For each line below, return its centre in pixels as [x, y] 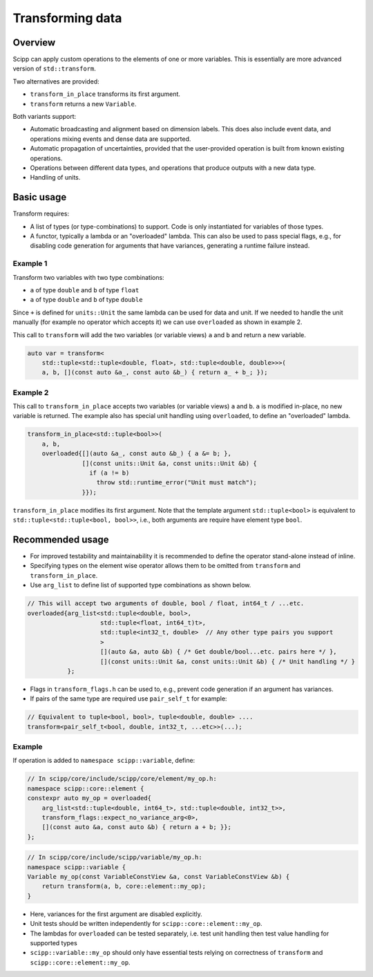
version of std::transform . [54, 68]
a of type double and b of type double [86, 300]
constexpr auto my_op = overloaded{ [89, 798]
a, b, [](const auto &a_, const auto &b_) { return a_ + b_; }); [155, 372]
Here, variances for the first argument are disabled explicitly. [116, 914]
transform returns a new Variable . [83, 104]
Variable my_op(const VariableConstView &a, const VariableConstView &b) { [159, 877]
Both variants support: [45, 117]
